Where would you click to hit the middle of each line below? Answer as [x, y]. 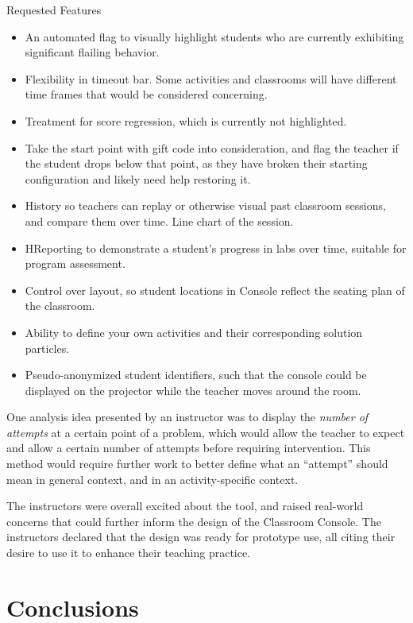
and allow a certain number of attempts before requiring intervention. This [189, 448]
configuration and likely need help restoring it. [138, 178]
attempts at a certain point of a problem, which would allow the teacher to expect [206, 432]
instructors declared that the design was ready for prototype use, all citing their [201, 537]
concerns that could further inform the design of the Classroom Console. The [194, 521]
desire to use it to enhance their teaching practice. [129, 553]
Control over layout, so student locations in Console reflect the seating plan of [215, 290]
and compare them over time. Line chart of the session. [159, 221]
